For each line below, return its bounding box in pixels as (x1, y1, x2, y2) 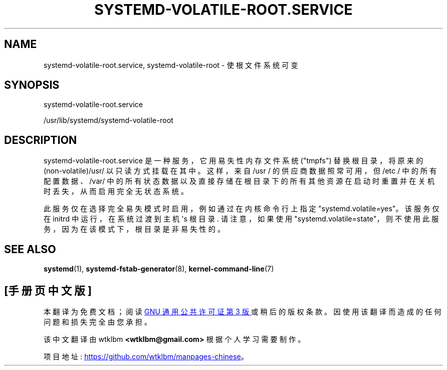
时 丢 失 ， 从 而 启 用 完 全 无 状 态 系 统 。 (43, 187, 188, 196)
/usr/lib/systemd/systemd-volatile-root (43, 116, 173, 125)
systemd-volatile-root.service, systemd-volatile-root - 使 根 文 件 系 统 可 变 (43, 60, 299, 69)
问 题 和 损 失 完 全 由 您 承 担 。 (43, 317, 152, 326)
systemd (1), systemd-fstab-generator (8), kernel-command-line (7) (43, 264, 274, 274)
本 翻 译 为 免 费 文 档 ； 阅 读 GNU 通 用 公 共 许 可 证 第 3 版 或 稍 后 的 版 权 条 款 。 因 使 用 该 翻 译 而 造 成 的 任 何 (43, 307, 441, 316)
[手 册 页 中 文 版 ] (4, 284, 92, 297)
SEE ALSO (4, 242, 56, 256)
